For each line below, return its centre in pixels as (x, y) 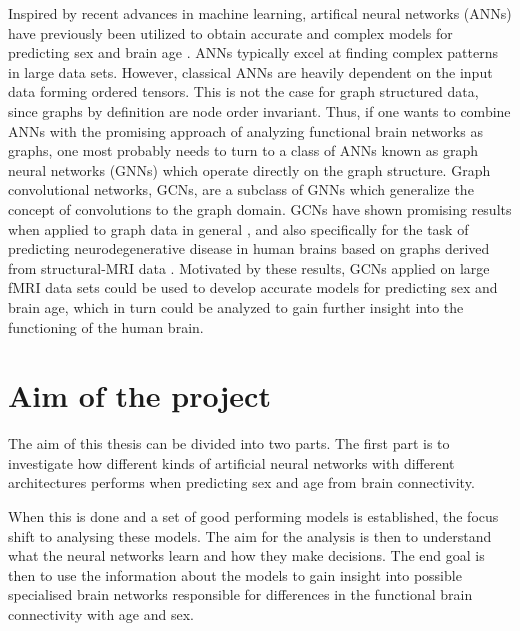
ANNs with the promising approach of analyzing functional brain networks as (245, 130)
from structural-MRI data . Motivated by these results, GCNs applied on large (249, 267)
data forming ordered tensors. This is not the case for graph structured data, (243, 91)
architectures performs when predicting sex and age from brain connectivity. (241, 482)
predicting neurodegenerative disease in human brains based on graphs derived (249, 248)
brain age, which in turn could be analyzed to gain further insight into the (236, 306)
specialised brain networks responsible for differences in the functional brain (240, 594)
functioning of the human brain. (106, 326)
